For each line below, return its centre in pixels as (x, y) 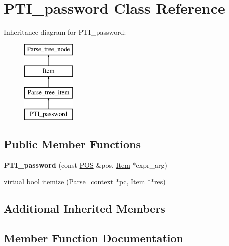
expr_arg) (152, 164)
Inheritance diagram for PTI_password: (65, 32)
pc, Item (132, 181)
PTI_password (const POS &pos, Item (67, 164)
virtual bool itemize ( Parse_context (59, 181)
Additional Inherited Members (85, 208)
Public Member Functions (72, 143)
